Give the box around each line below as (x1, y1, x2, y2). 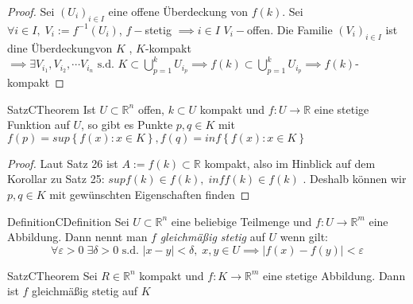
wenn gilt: (280, 228, 328, 245)
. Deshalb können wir (303, 170, 407, 187)
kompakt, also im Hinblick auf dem (204, 154, 376, 171)
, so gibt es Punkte (81, 116, 173, 133)
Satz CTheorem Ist (7, 100, 96, 117)
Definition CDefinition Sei (7, 212, 129, 229)
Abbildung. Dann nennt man (7, 228, 148, 245)
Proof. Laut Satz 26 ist (7, 154, 118, 171)
